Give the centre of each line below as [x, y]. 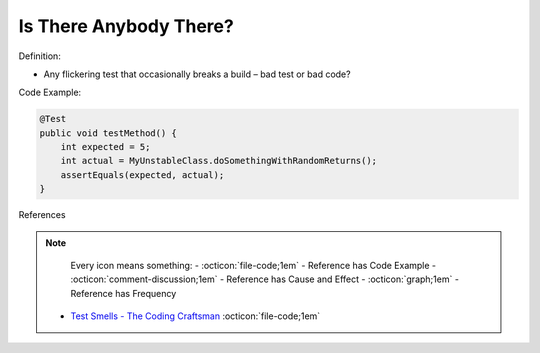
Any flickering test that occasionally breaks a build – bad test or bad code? [197, 74]
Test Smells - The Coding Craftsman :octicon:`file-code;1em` [195, 316]
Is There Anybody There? [126, 26]
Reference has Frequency [123, 293]
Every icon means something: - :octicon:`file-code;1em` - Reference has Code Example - [253, 266]
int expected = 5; [105, 147]
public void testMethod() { [108, 133]
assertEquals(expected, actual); [142, 174]
